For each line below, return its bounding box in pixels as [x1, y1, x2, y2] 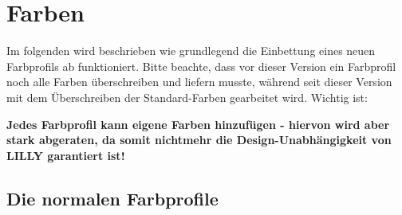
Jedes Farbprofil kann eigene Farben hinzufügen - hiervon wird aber [6, 115, 390, 132]
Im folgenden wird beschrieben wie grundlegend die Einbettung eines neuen [6, 42, 376, 59]
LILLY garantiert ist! [6, 147, 125, 163]
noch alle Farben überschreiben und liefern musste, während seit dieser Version [6, 73, 392, 90]
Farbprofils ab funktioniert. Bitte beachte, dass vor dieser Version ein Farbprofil [6, 57, 396, 74]
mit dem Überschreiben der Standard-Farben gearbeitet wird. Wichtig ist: [6, 88, 368, 105]
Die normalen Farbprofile [6, 186, 219, 210]
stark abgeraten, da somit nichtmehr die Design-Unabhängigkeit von [6, 131, 392, 148]
